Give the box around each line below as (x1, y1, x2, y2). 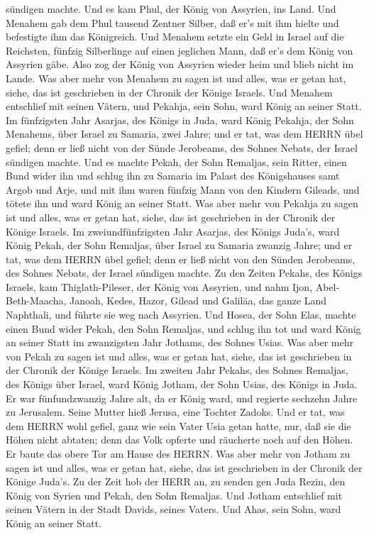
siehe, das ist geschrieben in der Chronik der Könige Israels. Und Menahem (6, 84, 333, 99)
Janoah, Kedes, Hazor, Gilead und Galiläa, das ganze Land (70, 293, 327, 308)
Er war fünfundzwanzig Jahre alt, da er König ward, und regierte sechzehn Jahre (6, 390, 358, 405)
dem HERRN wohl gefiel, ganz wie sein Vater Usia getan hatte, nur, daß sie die (6, 418, 351, 433)
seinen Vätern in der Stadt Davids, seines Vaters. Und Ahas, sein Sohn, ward (6, 502, 341, 517)
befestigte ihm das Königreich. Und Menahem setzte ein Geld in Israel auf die (6, 29, 344, 44)
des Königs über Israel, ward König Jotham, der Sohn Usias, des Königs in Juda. (6, 377, 358, 392)
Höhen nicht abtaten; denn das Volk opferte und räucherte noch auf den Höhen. (6, 432, 353, 447)
